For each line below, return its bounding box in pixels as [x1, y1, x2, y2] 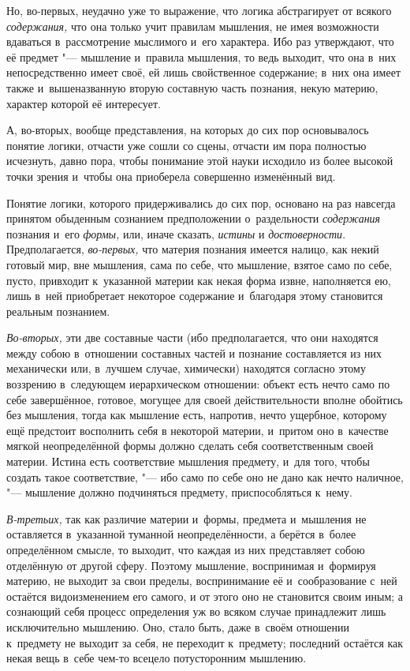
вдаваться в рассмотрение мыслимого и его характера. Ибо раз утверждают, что [6, 33, 394, 50]
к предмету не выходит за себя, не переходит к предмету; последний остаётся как [6, 634, 404, 650]
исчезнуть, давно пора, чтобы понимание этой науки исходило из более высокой [6, 152, 393, 169]
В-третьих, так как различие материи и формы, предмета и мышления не [6, 510, 367, 527]
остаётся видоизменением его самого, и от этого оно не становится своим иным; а [6, 587, 404, 604]
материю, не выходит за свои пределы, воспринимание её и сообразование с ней [6, 572, 397, 589]
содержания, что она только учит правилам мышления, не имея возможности [6, 17, 379, 34]
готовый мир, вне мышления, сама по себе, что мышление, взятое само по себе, [6, 256, 393, 272]
